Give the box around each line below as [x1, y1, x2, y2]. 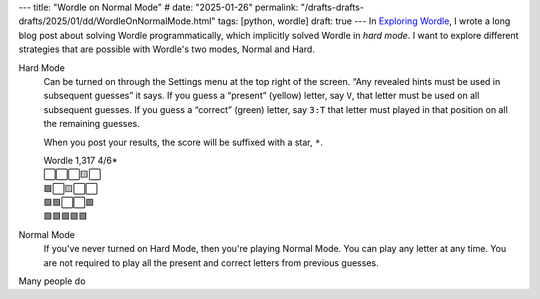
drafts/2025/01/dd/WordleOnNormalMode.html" [18, 15, 216, 27]
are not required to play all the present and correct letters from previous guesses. [43, 256, 379, 269]
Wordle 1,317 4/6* [43, 154, 118, 166]
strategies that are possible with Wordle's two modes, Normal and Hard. [18, 43, 315, 55]
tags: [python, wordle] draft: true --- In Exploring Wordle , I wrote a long [217, 15, 511, 27]
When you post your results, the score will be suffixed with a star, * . [43, 136, 324, 148]
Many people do [18, 275, 86, 287]
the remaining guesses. [43, 118, 140, 130]
